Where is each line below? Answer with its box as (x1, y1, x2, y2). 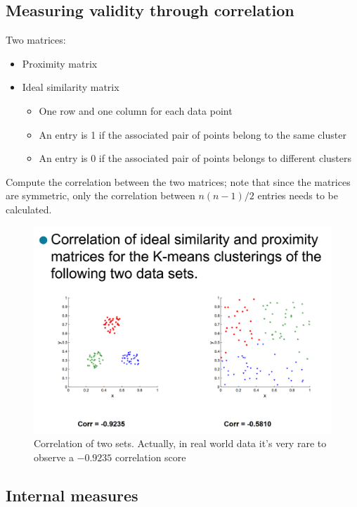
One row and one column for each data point (39, 103, 233, 118)
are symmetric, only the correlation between (6, 188, 195, 203)
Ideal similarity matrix (22, 80, 119, 94)
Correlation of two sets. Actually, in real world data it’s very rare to (34, 436, 327, 451)
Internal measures (6, 484, 138, 506)
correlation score (115, 449, 186, 464)
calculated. (6, 201, 52, 216)
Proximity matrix (22, 56, 98, 70)
